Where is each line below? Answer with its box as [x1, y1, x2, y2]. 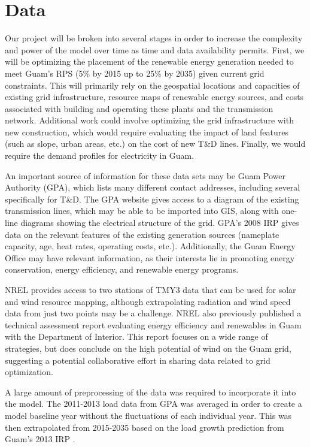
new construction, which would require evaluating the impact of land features [5, 125, 288, 138]
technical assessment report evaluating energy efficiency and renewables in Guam [5, 318, 302, 331]
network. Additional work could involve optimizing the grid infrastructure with [5, 114, 294, 126]
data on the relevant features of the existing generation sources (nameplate [5, 228, 279, 240]
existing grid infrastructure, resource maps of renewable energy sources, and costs [5, 90, 304, 103]
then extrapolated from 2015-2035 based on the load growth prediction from [5, 421, 284, 433]
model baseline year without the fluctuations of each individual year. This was [5, 409, 292, 421]
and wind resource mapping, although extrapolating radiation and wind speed [5, 295, 291, 307]
